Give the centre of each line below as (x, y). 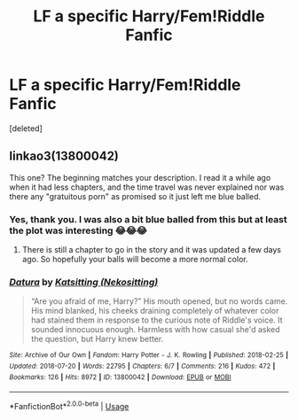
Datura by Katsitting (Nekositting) (84, 282)
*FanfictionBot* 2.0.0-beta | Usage (69, 405)
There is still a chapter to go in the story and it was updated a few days (152, 250)
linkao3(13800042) (64, 156)
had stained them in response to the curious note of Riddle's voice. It (157, 320)
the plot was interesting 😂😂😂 (78, 230)
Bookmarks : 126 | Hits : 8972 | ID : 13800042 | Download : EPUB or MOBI (121, 377)
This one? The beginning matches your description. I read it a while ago (140, 177)
